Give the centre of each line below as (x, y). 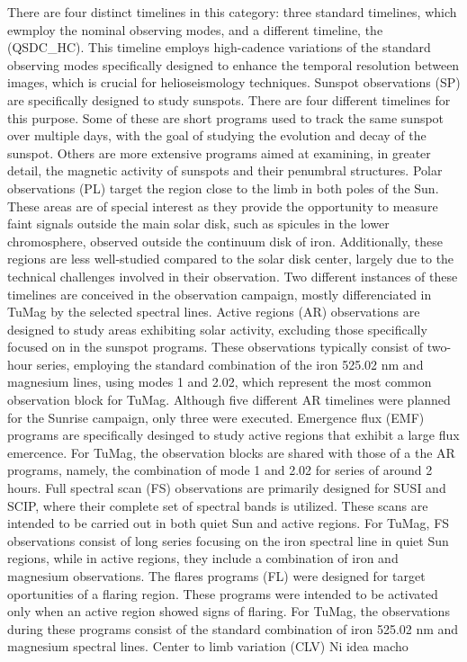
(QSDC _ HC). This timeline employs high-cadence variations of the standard (219, 47)
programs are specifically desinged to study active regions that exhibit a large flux (233, 435)
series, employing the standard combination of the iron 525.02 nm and (230, 364)
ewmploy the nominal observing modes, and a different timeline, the (195, 29)
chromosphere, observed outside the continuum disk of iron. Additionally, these (225, 241)
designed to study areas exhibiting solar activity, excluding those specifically (217, 329)
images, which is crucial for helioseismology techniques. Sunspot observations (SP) (234, 82)
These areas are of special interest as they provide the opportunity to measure (223, 206)
